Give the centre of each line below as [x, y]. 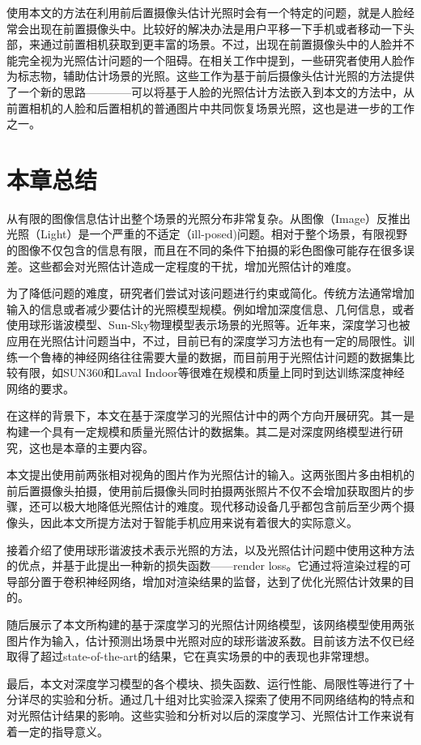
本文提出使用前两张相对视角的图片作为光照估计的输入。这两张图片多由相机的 [210, 475]
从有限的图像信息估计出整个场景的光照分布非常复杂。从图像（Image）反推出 [208, 218]
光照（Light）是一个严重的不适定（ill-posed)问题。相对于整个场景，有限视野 [207, 234]
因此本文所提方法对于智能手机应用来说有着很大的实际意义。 [199, 522]
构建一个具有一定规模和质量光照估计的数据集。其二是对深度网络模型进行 [199, 431]
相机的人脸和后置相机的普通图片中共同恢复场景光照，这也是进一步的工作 [221, 107]
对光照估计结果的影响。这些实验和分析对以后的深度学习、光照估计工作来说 [205, 715]
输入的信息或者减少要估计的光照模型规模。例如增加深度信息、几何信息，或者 [210, 308]
